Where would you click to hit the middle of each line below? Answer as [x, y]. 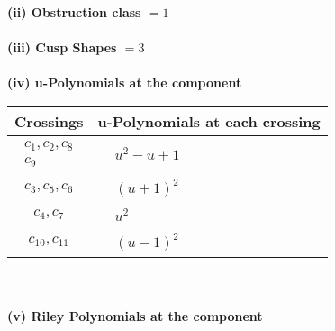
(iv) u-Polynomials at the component [125, 83]
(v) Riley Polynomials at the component [135, 316]
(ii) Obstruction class [74, 12]
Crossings [49, 121]
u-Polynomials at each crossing [209, 121]
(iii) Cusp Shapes [62, 47]
